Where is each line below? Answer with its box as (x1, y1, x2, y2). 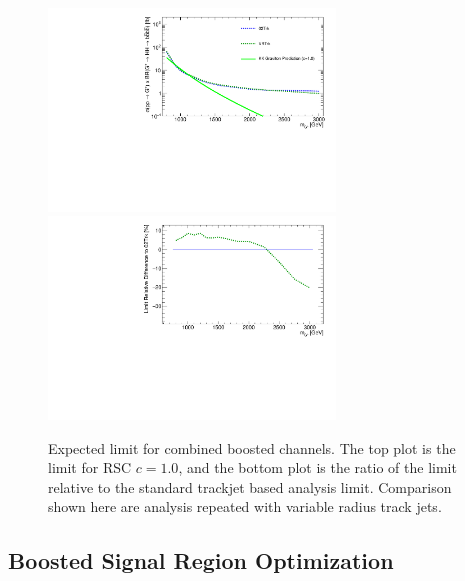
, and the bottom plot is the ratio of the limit (178, 457, 457, 478)
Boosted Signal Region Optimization (8, 545, 394, 576)
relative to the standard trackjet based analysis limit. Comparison (48, 476, 452, 497)
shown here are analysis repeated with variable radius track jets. (48, 496, 442, 517)
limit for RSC (48, 457, 132, 478)
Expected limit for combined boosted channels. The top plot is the (48, 437, 456, 458)
